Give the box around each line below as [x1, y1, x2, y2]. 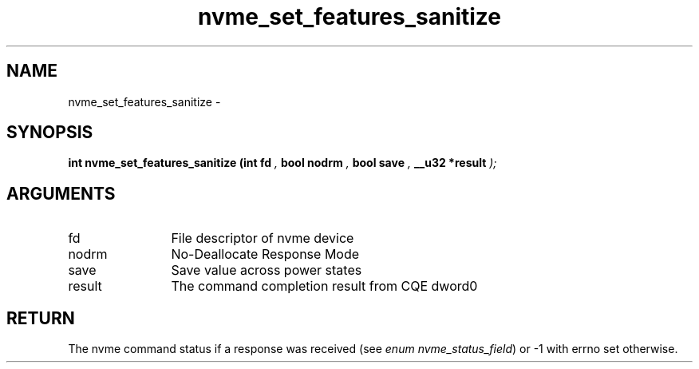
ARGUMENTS [6, 183, 116, 204]
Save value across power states [171, 262, 362, 279]
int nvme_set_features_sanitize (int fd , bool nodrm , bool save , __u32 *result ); [68, 156, 497, 170]
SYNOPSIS [6, 122, 93, 143]
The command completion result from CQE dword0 [171, 278, 478, 295]
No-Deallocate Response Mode [171, 246, 360, 263]
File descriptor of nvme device [171, 230, 354, 247]
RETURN [6, 307, 75, 328]
